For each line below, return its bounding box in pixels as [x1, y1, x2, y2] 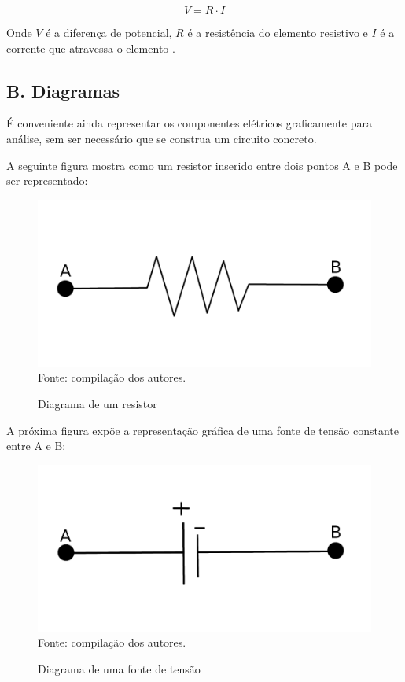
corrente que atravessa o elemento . [6, 39, 175, 56]
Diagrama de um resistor [38, 395, 157, 411]
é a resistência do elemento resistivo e [187, 24, 368, 40]
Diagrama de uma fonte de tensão [38, 660, 201, 676]
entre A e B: [6, 437, 66, 454]
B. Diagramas [6, 78, 120, 102]
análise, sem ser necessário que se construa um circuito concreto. [6, 130, 317, 146]
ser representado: [6, 172, 88, 189]
